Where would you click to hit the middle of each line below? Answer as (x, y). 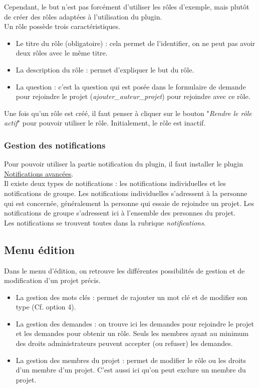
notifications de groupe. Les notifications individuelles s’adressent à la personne (126, 193)
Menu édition (39, 249)
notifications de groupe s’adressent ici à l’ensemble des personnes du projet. (120, 213)
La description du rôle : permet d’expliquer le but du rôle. (105, 69)
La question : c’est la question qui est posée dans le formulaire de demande (131, 86)
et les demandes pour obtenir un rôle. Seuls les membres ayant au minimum (132, 333)
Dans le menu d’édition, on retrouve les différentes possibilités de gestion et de (124, 270)
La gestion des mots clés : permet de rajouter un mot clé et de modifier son (132, 297)
